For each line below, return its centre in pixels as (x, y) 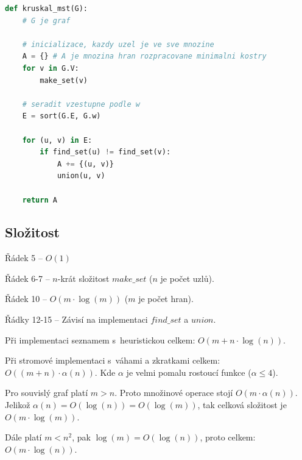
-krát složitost (83, 278)
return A (40, 200)
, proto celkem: (228, 437)
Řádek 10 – (26, 299)
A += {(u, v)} (85, 164)
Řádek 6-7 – (27, 278)
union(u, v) (81, 176)
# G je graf (46, 20)
